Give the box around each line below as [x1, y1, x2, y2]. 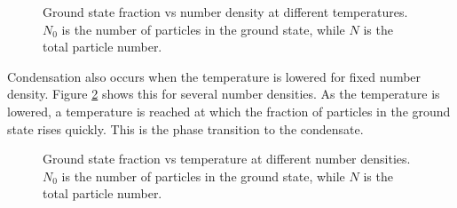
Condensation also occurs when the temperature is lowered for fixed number [7, 67, 422, 85]
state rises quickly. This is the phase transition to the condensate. [7, 119, 364, 138]
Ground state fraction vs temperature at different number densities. [43, 149, 411, 168]
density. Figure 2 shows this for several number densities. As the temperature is [7, 84, 440, 103]
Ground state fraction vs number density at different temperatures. [43, 3, 408, 20]
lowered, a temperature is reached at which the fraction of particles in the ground [7, 101, 451, 120]
